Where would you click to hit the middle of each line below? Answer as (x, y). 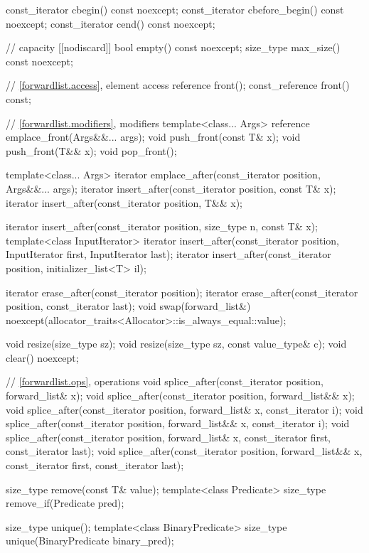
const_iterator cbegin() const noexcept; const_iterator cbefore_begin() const (175, 9)
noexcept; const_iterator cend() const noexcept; (111, 23)
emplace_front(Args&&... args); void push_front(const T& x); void (153, 137)
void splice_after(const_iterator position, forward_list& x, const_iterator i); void (184, 409)
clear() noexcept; (42, 357)
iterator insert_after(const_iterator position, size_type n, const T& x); (162, 226)
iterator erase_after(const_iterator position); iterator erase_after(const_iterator (182, 292)
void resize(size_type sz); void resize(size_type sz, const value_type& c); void (176, 344)
